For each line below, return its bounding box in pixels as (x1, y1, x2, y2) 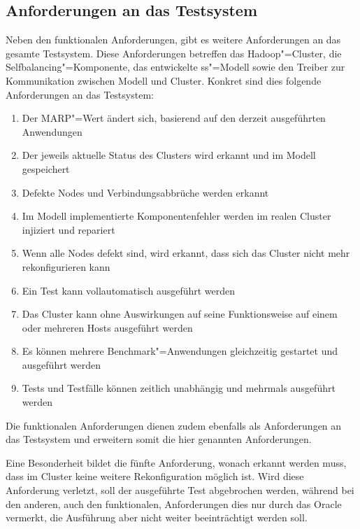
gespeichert (22, 161, 70, 176)
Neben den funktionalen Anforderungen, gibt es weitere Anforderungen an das (6, 32, 341, 47)
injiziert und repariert (22, 222, 115, 237)
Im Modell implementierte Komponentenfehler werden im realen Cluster (22, 209, 331, 223)
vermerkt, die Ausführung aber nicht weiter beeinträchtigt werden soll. (6, 510, 308, 525)
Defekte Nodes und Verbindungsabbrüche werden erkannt (22, 185, 269, 199)
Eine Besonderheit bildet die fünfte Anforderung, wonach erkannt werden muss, (6, 455, 347, 470)
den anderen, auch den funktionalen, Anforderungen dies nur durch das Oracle (6, 496, 342, 511)
